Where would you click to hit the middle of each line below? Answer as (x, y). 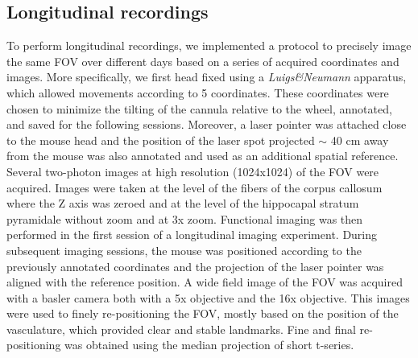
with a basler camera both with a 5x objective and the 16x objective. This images (208, 297)
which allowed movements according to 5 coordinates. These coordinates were (198, 92)
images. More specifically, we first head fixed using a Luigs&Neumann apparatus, (207, 77)
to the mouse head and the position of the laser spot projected (161, 140)
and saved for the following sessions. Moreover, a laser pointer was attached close (207, 124)
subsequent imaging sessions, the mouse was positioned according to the (184, 250)
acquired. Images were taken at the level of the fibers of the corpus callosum (195, 187)
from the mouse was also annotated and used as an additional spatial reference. (203, 156)
